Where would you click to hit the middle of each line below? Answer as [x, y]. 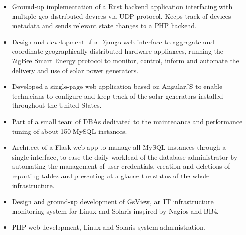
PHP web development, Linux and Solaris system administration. [109, 227]
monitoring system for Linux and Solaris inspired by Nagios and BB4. [115, 211]
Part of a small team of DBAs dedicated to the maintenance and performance [127, 121]
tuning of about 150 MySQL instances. [69, 131]
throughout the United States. [57, 105]
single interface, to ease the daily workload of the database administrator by [125, 156]
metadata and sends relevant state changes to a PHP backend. [104, 25]
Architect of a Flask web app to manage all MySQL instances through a [119, 147]
